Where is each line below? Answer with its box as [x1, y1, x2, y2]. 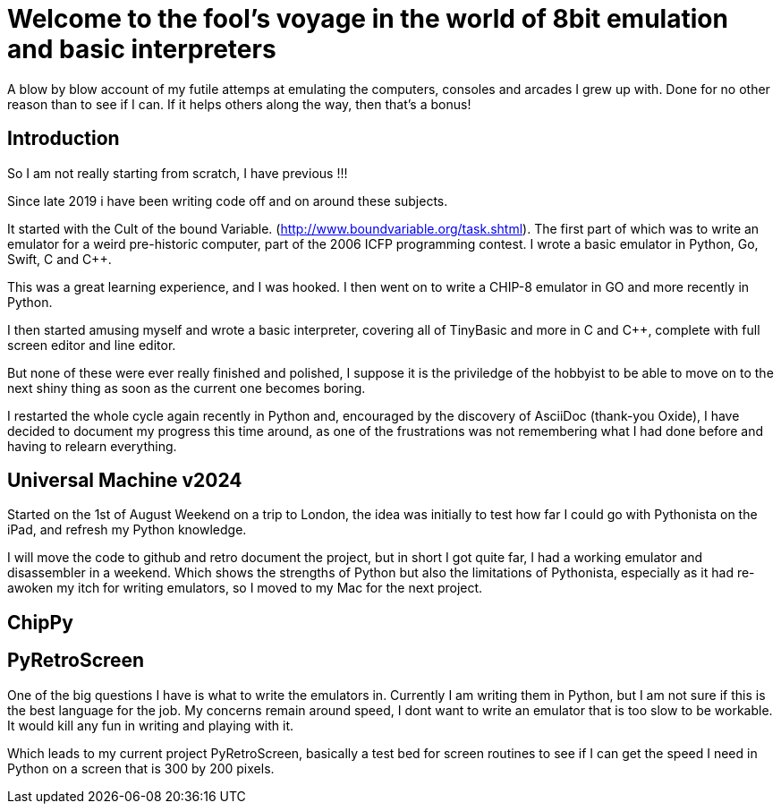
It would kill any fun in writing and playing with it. [7, 717, 294, 733]
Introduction [7, 127, 120, 150]
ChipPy [7, 610, 73, 634]
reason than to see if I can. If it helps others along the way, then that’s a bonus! [7, 96, 471, 112]
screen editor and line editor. [7, 337, 176, 353]
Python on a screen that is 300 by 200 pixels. [7, 760, 275, 776]
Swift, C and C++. [7, 251, 112, 267]
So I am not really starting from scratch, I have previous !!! [7, 165, 348, 181]
